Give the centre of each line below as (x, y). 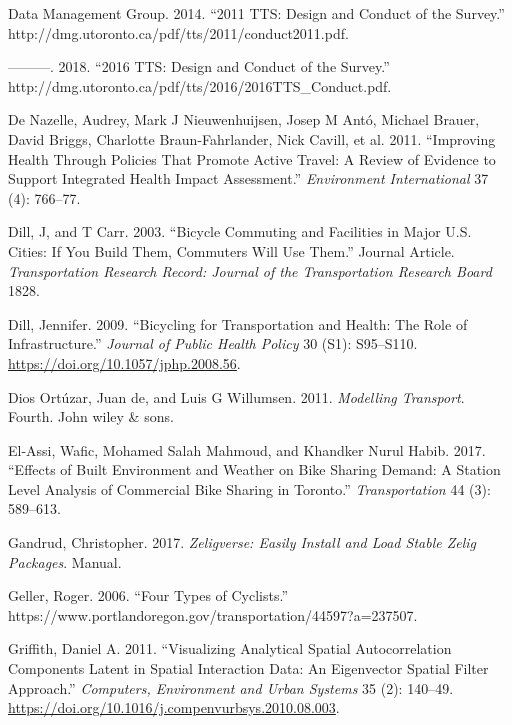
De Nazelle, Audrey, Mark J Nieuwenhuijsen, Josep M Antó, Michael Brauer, (244, 119)
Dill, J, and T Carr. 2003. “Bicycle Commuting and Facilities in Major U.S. (240, 231)
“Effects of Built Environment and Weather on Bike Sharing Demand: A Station (254, 469)
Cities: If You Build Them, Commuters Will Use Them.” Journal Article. (231, 250)
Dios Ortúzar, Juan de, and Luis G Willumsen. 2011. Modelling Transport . (236, 396)
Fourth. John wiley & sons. (91, 416)
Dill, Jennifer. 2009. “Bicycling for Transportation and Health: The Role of (238, 323)
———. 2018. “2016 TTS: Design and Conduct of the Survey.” (199, 66)
